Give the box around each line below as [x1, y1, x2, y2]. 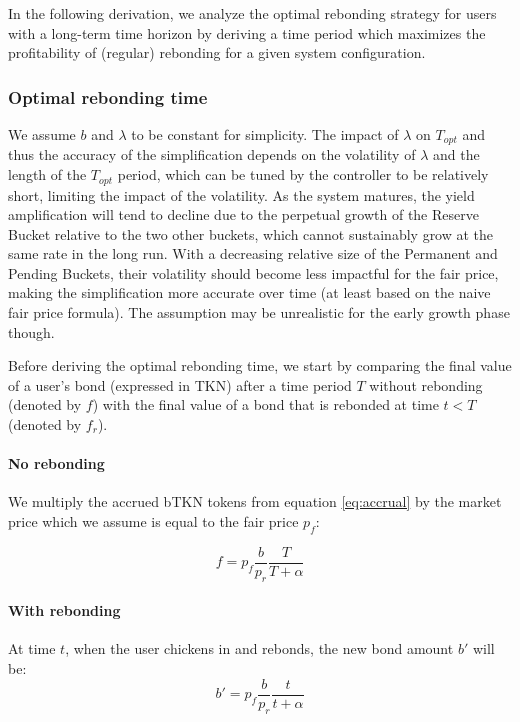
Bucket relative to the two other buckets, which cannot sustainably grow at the [8, 223, 494, 244]
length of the [8, 164, 87, 185]
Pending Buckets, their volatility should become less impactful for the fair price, [8, 262, 499, 283]
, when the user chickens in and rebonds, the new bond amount [65, 638, 454, 659]
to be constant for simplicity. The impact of [131, 124, 399, 144]
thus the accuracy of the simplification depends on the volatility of [8, 144, 416, 165]
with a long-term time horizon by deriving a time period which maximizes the [8, 22, 486, 43]
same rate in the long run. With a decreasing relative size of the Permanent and [8, 243, 498, 264]
